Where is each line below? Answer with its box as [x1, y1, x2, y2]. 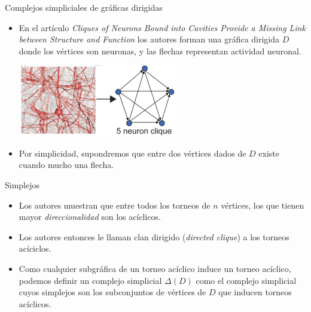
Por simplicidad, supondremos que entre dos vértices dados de [19, 146, 246, 159]
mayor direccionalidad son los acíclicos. [19, 210, 161, 223]
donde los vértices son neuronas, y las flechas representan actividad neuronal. [19, 44, 301, 57]
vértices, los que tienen [221, 198, 304, 211]
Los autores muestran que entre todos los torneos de [19, 198, 211, 211]
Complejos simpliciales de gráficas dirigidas [5, 1, 163, 13]
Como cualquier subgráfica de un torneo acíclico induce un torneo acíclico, [19, 262, 291, 274]
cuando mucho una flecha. [19, 158, 114, 171]
